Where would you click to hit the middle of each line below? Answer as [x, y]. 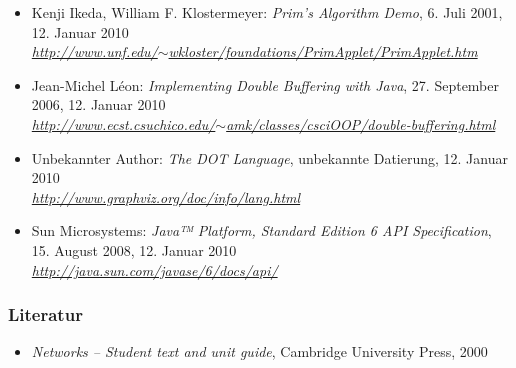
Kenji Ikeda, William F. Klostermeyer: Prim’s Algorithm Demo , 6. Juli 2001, [267, 12]
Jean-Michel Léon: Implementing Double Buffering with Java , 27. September [265, 84]
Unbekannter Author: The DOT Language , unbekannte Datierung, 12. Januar [269, 157]
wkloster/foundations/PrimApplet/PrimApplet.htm [323, 51]
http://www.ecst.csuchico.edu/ [123, 123]
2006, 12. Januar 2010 [98, 104]
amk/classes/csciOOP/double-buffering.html [361, 123]
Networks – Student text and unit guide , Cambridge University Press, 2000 [259, 351]
